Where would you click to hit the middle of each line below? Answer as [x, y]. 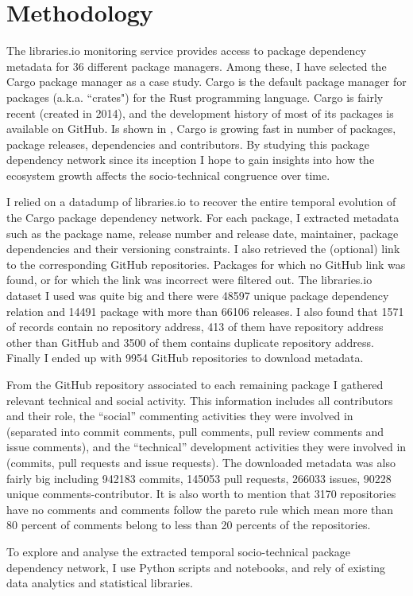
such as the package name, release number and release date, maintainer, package [203, 233]
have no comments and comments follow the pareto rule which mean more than [200, 509]
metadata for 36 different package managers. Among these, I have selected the [197, 66]
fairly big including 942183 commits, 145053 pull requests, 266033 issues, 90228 [199, 478]
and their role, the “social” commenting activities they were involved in [180, 416]
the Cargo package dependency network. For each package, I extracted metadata [203, 218]
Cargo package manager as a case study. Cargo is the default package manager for [206, 82]
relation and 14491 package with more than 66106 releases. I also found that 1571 [205, 311]
